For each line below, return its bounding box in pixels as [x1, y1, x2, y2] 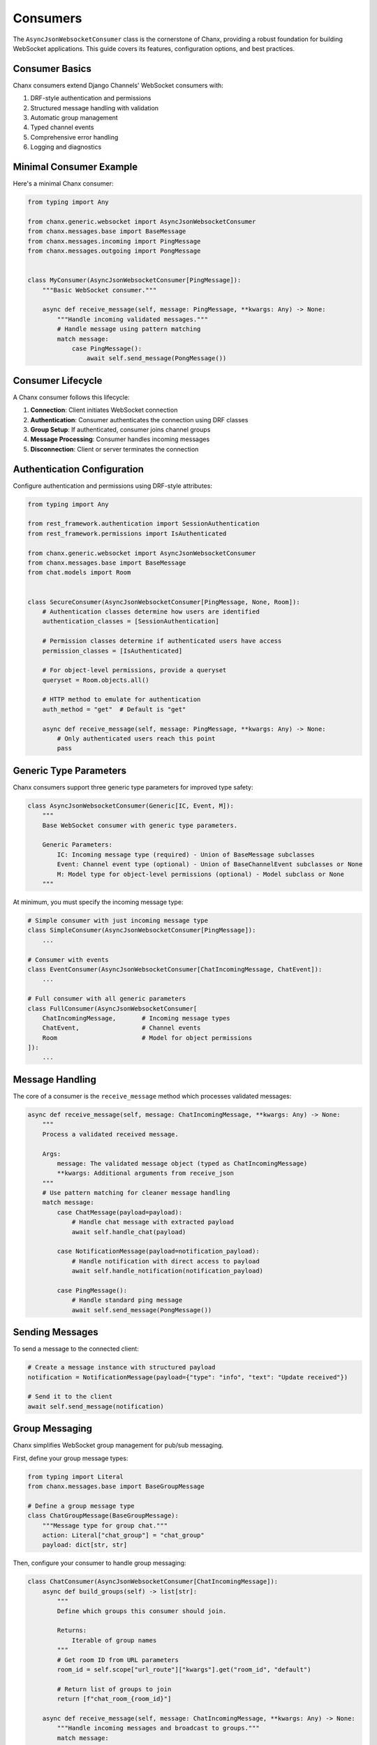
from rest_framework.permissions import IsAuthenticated [27, 529, 227, 537]
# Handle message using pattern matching [57, 325, 201, 333]
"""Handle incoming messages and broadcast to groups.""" [57, 1724, 260, 1732]
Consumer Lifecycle [13, 374, 103, 387]
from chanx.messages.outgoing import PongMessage [27, 247, 201, 255]
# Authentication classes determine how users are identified [42, 607, 260, 616]
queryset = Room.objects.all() [42, 676, 149, 684]
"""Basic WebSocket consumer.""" [42, 286, 157, 294]
